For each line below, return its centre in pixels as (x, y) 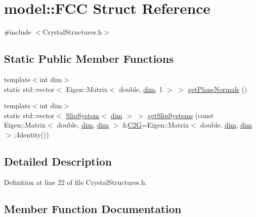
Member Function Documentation (93, 208)
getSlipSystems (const (181, 115)
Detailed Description (58, 161)
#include (18, 32)
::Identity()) (31, 134)
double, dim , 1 (141, 89)
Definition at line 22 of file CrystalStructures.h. (76, 182)
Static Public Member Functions (89, 59)
